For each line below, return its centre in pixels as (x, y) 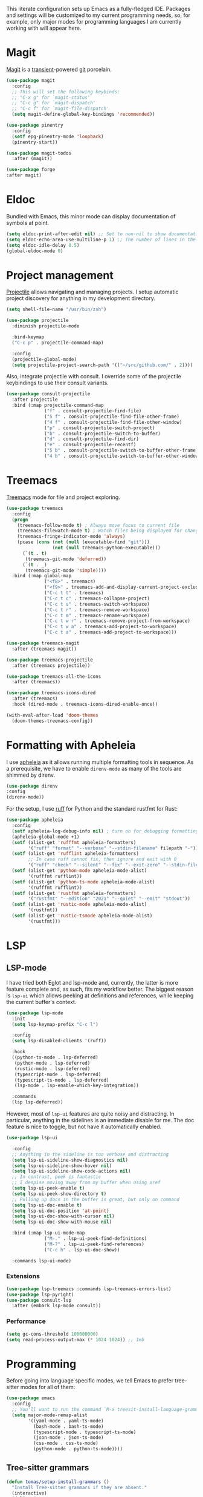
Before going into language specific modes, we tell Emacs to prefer (90, 1381)
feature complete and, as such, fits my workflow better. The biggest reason (100, 989)
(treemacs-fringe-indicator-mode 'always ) (71, 537)
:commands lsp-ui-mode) (41, 1261)
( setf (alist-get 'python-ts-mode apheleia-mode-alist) (83, 882)
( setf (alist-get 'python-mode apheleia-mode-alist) (79, 871)
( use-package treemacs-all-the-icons (54, 676)
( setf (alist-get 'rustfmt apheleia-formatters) (74, 893)
